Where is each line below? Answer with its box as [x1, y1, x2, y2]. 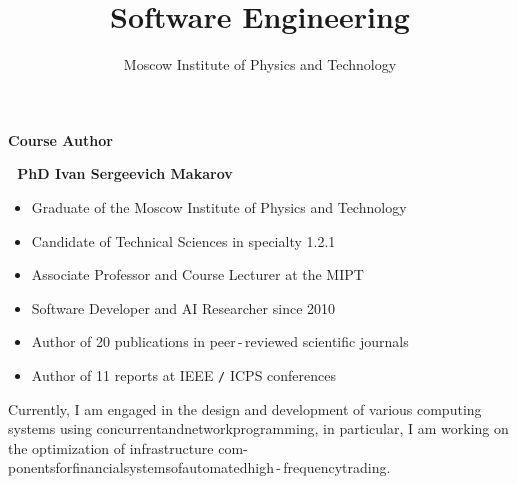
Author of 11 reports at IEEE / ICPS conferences [31, 364, 337, 385]
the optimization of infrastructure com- [8, 437, 248, 458]
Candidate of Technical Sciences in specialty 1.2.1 [31, 230, 336, 251]
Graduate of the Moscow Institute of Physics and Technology [31, 196, 407, 217]
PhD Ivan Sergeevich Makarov [17, 163, 233, 184]
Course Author [8, 129, 113, 150]
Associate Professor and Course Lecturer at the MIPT [31, 264, 364, 285]
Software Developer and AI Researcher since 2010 [31, 297, 336, 318]
